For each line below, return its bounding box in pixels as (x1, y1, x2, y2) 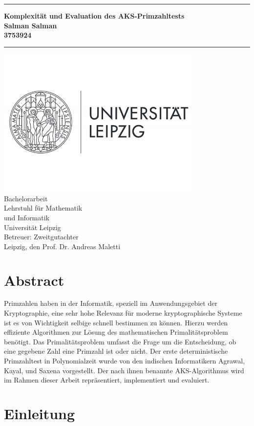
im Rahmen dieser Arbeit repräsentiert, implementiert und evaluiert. (4, 375, 210, 385)
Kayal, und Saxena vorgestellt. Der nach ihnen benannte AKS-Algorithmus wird (4, 365, 244, 375)
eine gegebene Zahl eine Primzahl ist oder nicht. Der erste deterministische (4, 346, 228, 356)
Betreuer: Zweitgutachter (4, 232, 79, 242)
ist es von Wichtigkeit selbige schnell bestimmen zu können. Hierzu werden (4, 317, 228, 327)
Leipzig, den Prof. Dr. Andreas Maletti (4, 241, 121, 251)
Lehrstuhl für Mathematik (4, 203, 83, 213)
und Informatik (4, 212, 50, 222)
